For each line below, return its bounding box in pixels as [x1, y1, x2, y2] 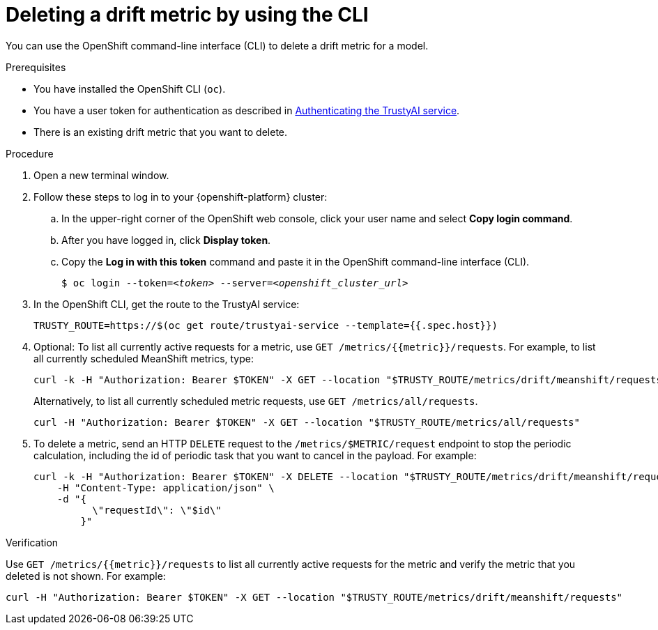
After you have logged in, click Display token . [61, 233, 271, 246]
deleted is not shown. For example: [6, 569, 166, 582]
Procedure [6, 147, 54, 160]
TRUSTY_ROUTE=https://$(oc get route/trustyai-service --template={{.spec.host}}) [33, 319, 498, 331]
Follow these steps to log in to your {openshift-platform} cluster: [33, 190, 328, 203]
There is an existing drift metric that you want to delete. [33, 125, 288, 138]
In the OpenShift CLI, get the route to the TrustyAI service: [33, 298, 300, 310]
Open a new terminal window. [33, 169, 169, 181]
